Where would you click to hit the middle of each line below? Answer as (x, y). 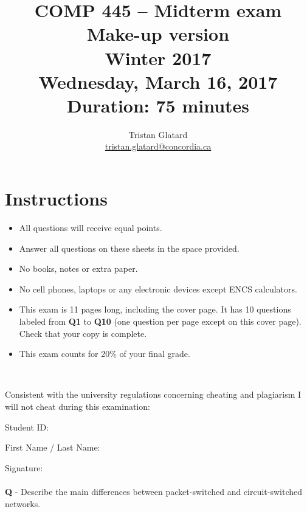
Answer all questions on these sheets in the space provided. (129, 248)
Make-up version (158, 34)
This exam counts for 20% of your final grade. (105, 354)
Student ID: (27, 427)
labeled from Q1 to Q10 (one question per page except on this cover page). (160, 321)
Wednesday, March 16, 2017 (158, 81)
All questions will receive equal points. (91, 227)
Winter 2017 (158, 57)
